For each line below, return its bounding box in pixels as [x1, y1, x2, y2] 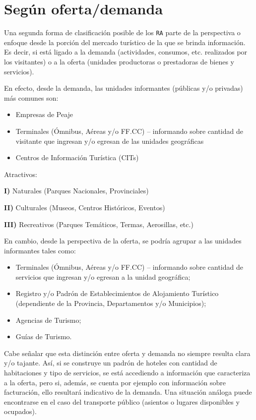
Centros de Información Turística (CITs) [15, 152, 139, 163]
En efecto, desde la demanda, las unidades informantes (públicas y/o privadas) [4, 83, 243, 93]
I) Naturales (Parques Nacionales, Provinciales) [4, 185, 149, 196]
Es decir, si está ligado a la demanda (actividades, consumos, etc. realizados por [4, 47, 248, 57]
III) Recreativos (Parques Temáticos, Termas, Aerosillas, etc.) [4, 219, 193, 229]
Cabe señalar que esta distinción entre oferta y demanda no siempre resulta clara [4, 348, 251, 358]
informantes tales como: [4, 245, 76, 255]
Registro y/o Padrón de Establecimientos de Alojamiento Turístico [15, 288, 219, 299]
